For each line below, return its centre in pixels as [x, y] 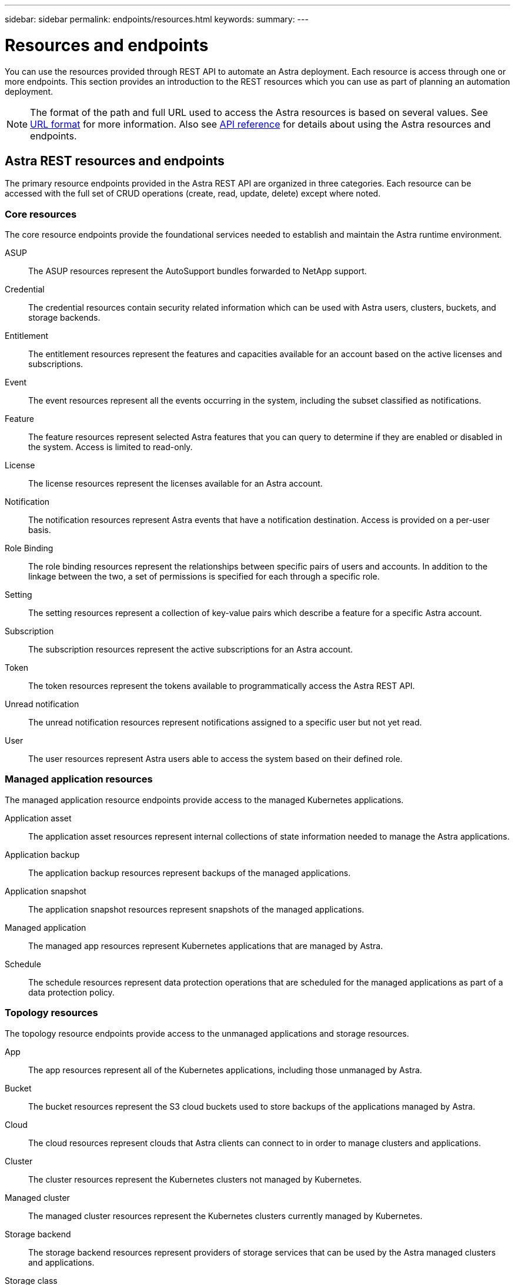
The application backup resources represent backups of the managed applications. [190, 873]
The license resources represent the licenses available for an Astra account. [175, 484]
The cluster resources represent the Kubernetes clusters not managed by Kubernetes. [195, 1179]
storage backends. [64, 318]
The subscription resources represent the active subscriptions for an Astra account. [191, 650]
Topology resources [51, 1013]
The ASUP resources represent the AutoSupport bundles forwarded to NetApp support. [198, 271]
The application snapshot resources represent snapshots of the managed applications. [196, 909]
